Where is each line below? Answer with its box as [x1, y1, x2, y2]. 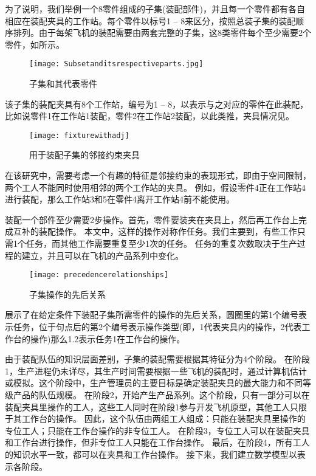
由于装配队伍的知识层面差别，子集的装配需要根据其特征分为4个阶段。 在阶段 [5, 353, 310, 365]
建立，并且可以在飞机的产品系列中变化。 [21, 249, 184, 261]
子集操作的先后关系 [29, 288, 106, 300]
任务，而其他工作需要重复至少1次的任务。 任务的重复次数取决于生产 [26, 237, 297, 250]
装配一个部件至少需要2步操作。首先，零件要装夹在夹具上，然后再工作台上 [5, 213, 298, 226]
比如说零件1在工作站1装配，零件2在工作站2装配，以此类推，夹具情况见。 [5, 109, 294, 122]
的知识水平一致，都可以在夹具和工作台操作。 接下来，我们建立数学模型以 [5, 448, 297, 460]
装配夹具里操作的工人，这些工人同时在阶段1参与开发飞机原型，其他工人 [5, 400, 290, 413]
